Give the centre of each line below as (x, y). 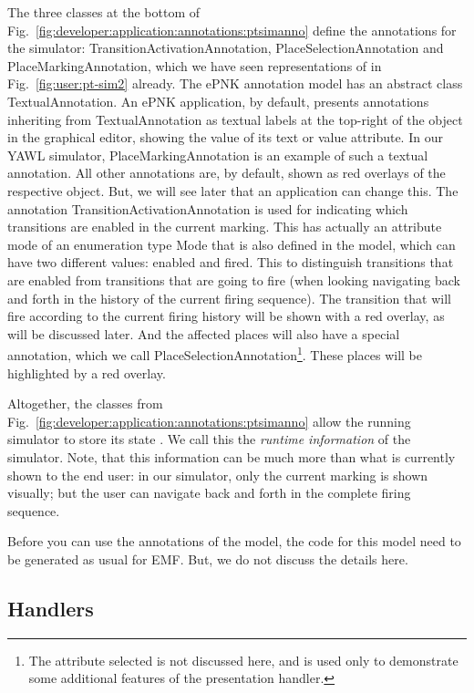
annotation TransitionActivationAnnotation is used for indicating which (208, 208)
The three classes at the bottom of (104, 12)
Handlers (51, 608)
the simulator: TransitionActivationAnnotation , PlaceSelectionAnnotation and (226, 48)
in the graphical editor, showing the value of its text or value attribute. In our (225, 137)
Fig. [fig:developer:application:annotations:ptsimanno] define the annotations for (232, 30)
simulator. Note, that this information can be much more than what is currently (232, 456)
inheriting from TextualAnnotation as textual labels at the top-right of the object (235, 119)
